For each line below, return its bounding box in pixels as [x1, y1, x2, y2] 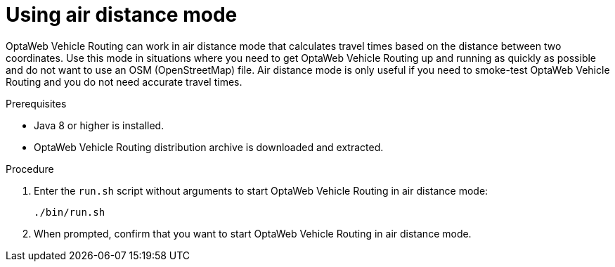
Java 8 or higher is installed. [34, 119, 164, 131]
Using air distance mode [6, 3, 238, 27]
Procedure [6, 162, 54, 175]
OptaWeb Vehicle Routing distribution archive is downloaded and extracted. [34, 141, 384, 153]
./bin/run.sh [34, 206, 105, 218]
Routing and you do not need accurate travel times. [6, 75, 242, 88]
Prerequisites [6, 97, 67, 110]
